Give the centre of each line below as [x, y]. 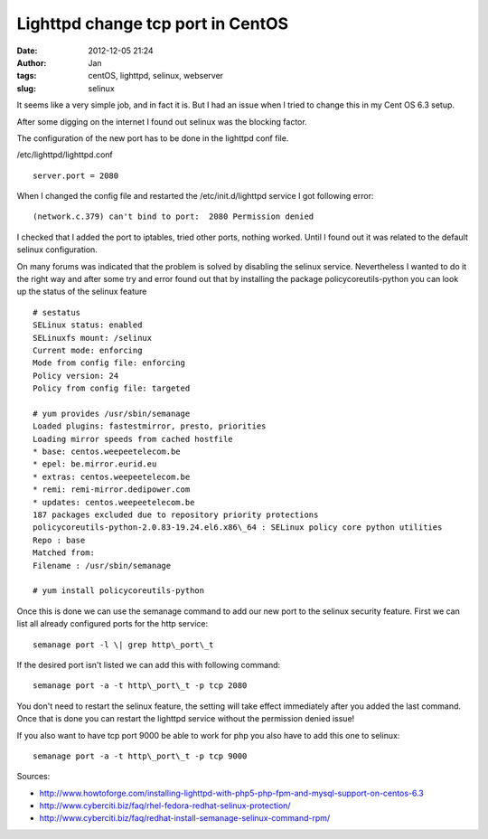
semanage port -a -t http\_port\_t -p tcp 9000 [140, 756]
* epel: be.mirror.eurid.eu [95, 464]
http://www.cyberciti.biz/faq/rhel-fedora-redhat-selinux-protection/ [165, 806]
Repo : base [59, 540]
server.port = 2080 [76, 175]
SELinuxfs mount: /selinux [93, 338]
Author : [32, 62]
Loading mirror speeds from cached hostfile [133, 439]
